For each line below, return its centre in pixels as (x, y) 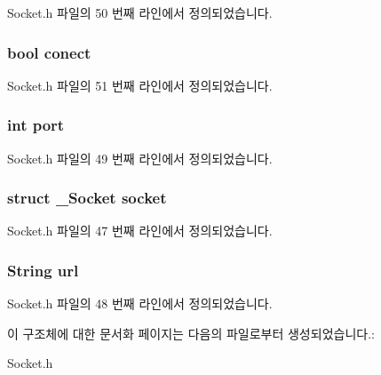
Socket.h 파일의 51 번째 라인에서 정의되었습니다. (140, 85)
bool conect (49, 52)
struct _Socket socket (87, 198)
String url (43, 270)
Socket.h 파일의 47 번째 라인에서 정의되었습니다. (140, 231)
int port (36, 125)
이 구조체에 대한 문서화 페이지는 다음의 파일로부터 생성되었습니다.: (191, 333)
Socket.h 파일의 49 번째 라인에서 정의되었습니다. (140, 158)
